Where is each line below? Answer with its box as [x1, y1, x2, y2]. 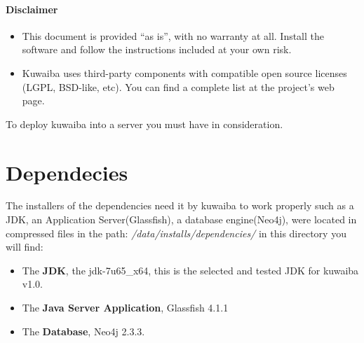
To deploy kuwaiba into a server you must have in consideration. [6, 116, 283, 131]
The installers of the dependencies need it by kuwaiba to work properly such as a [6, 198, 354, 213]
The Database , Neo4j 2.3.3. [22, 323, 145, 338]
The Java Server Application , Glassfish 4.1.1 [22, 300, 229, 315]
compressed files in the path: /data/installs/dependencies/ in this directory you [6, 225, 346, 240]
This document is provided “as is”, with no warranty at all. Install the [22, 28, 325, 43]
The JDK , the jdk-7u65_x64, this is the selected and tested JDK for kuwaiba [22, 262, 359, 277]
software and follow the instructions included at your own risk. [22, 42, 292, 57]
